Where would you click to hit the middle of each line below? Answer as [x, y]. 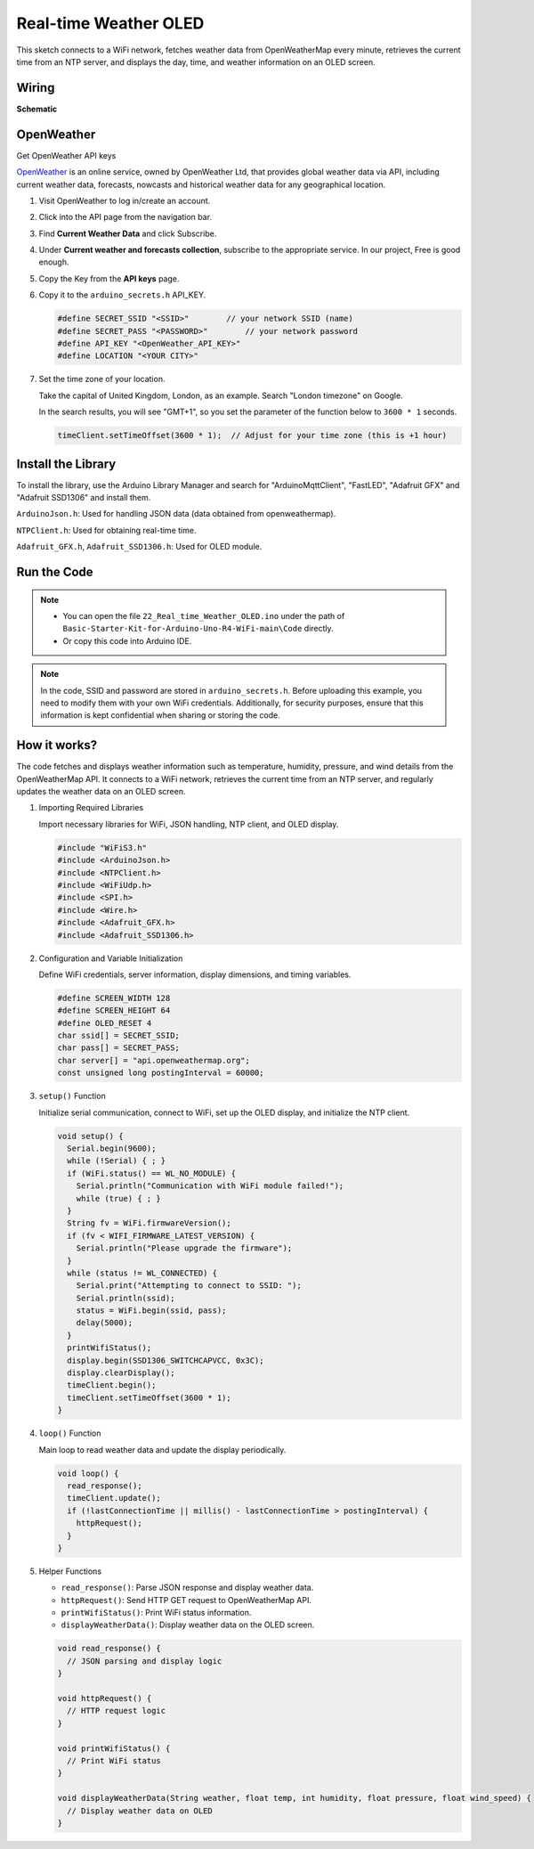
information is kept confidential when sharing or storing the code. [160, 715]
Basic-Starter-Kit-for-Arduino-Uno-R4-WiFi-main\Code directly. [198, 629]
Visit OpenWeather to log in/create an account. [125, 200]
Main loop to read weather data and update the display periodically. [162, 1450]
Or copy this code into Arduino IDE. [127, 640]
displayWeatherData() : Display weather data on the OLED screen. [188, 1625]
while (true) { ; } [119, 1198]
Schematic [37, 109]
